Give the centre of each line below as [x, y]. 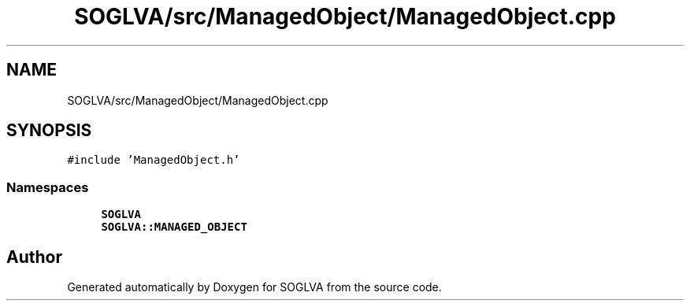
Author [34, 257]
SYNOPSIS [49, 131]
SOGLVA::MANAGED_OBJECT [174, 227]
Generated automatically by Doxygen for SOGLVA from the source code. [254, 287]
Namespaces [48, 187]
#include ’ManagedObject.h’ [154, 160]
